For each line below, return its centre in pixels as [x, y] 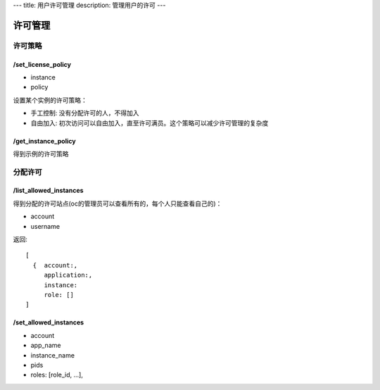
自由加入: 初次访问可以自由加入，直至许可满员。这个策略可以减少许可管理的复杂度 [150, 122]
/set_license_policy [42, 64]
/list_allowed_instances [48, 191]
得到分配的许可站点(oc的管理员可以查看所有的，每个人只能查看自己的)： [118, 203]
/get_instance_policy [45, 141]
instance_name [53, 355]
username [45, 226]
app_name [46, 346]
